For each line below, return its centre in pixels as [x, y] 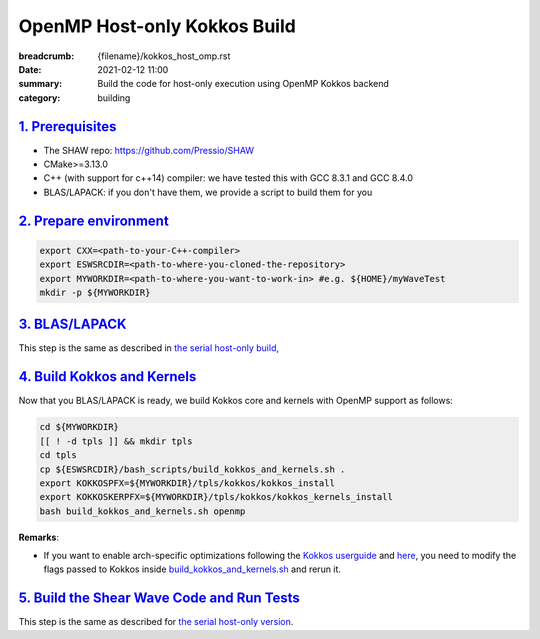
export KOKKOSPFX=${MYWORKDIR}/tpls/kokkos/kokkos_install [187, 483]
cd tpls [58, 455]
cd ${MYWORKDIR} [79, 427]
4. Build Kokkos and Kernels [107, 376]
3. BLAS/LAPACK [72, 324]
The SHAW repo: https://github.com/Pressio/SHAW [149, 150]
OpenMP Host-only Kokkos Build [157, 26]
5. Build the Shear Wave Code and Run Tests [159, 598]
